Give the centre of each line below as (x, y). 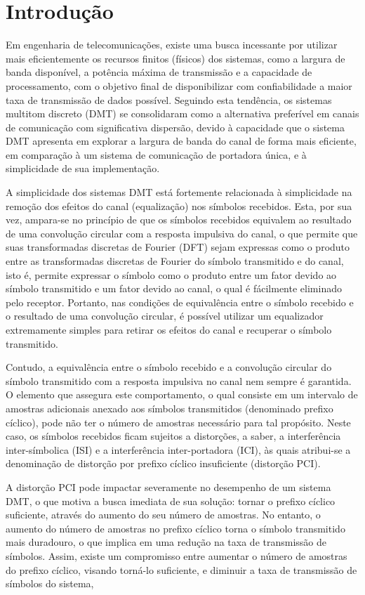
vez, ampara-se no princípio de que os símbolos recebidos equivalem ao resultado (179, 220)
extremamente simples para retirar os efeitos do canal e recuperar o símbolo (169, 329)
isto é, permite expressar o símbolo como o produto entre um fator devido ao (171, 274)
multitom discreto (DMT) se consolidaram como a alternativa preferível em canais (182, 113)
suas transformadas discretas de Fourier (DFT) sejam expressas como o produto (178, 247)
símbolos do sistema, (50, 583)
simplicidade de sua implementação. (83, 168)
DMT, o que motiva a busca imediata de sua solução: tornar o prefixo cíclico (171, 501)
